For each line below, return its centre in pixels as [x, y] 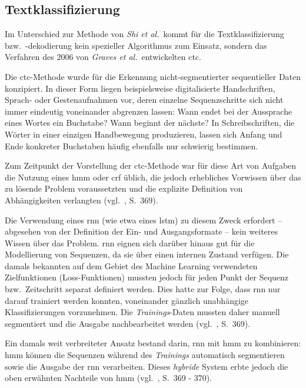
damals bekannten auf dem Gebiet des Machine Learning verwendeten [131, 265]
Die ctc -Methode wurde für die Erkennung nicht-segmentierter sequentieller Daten [153, 76]
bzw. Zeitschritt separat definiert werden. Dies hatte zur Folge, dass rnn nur [143, 289]
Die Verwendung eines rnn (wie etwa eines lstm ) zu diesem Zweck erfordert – [144, 220]
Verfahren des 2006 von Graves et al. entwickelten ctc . [103, 57]
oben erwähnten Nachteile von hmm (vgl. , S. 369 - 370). [108, 378]
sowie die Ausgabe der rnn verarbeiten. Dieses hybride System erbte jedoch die [147, 366]
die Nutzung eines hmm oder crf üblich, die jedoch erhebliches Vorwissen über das [153, 177]
